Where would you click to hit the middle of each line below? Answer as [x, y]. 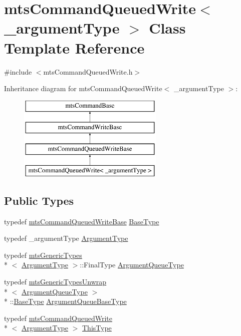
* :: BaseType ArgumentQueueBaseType [65, 301]
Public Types [39, 200]
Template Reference [74, 47]
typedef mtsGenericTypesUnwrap [55, 282]
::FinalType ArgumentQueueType [132, 265]
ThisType [97, 328]
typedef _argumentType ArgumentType [66, 238]
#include [18, 71]
